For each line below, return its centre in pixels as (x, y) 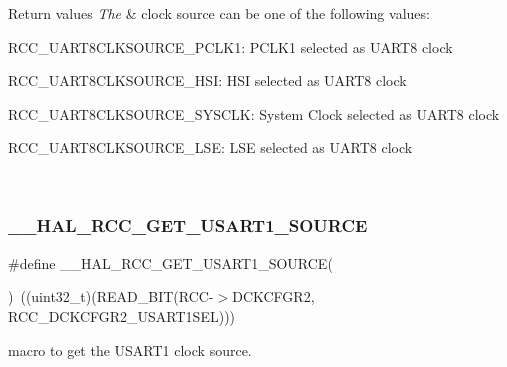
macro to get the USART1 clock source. (130, 349)
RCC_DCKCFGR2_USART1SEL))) (122, 315)
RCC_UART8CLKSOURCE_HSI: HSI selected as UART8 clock (207, 80)
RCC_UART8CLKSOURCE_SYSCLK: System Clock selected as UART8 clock (254, 113)
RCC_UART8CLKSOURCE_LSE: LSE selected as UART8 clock (210, 147)
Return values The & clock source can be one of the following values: (219, 13)
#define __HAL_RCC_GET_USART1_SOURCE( (170, 262)
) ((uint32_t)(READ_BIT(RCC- (111, 296)
